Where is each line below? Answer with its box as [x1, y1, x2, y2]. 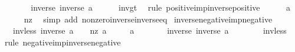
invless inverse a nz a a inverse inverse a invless [12, 24, 287, 37]
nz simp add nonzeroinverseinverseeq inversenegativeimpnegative [24, 12, 273, 25]
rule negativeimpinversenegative [4, 35, 121, 48]
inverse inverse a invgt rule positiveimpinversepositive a [31, 1, 290, 13]
